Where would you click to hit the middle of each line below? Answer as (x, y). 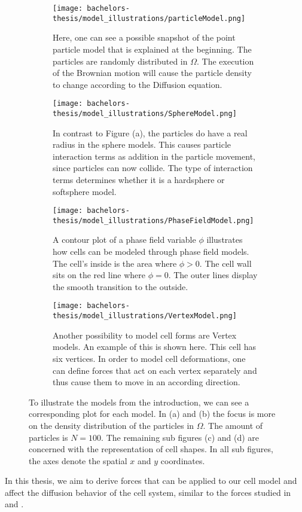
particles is (48, 437)
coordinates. (183, 460)
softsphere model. (85, 191)
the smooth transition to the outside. (121, 286)
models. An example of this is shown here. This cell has (154, 347)
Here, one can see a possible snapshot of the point (144, 37)
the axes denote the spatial (78, 460)
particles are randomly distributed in (120, 61)
